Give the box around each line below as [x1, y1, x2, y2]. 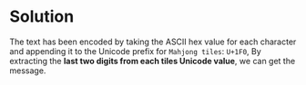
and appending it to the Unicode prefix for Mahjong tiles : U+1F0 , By [9, 45, 261, 56]
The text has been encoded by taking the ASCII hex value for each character [9, 36, 297, 47]
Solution [9, 6, 75, 27]
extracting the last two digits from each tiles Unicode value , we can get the [9, 55, 296, 66]
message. [9, 65, 46, 76]
